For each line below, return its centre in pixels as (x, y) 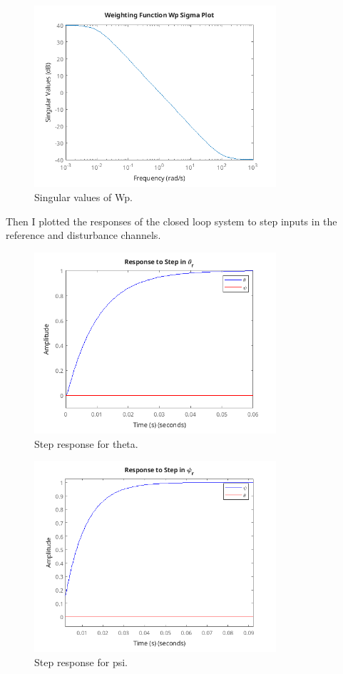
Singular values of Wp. (83, 196)
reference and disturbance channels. (83, 235)
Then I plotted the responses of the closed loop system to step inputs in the (171, 221)
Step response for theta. (86, 443)
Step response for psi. (81, 662)
